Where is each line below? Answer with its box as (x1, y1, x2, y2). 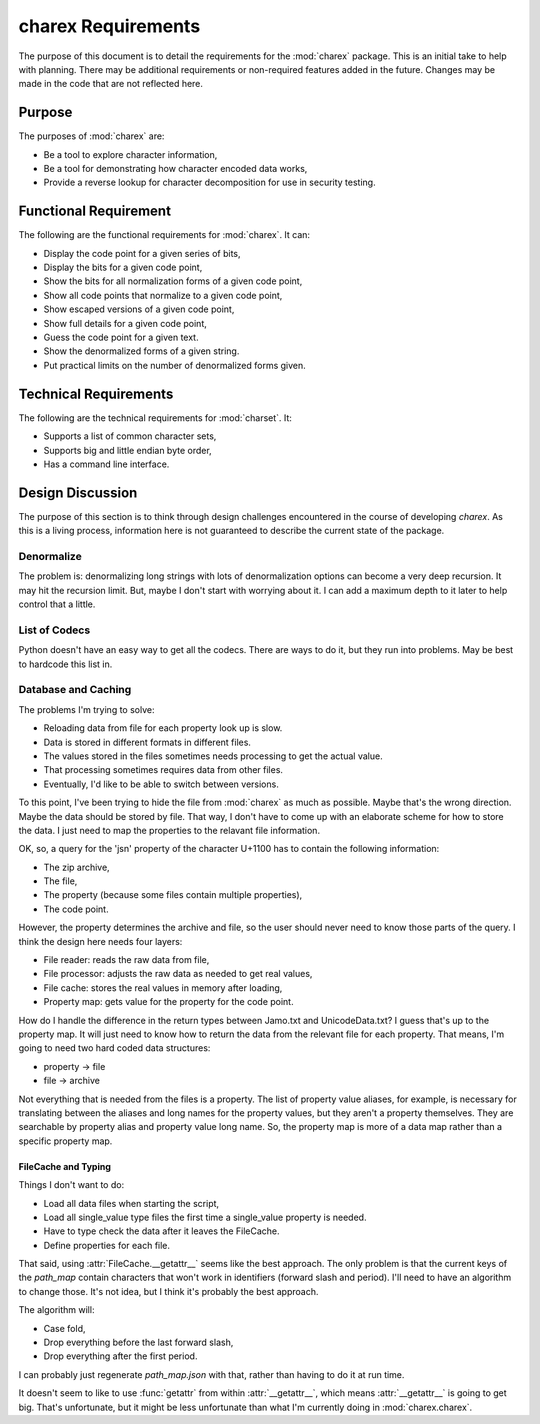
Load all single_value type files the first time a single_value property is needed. (43, 1211, 367, 1223)
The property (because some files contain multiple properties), (43, 889, 303, 901)
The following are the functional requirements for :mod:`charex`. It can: (18, 229, 310, 241)
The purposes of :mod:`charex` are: (18, 130, 165, 142)
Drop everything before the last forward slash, (43, 1336, 234, 1349)
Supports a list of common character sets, (43, 430, 217, 442)
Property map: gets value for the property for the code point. (43, 996, 294, 1008)
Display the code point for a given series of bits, (43, 247, 241, 259)
